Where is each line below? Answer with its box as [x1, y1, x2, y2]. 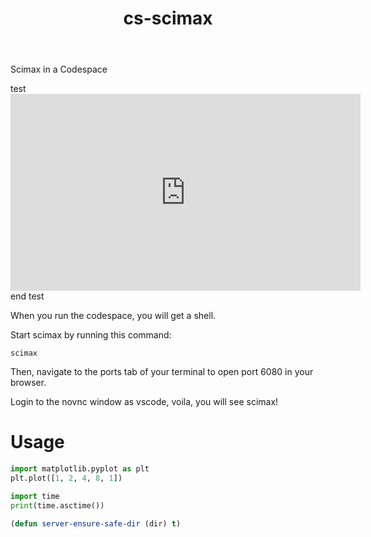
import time [10, 491, 60, 501]
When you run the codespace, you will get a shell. [10, 310, 217, 322]
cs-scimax [123, 7, 213, 30]
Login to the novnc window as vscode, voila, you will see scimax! [10, 396, 279, 408]
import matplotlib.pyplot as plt [10, 464, 150, 474]
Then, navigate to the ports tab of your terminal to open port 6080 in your [10, 366, 314, 378]
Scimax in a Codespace [10, 63, 108, 76]
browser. [10, 377, 47, 389]
